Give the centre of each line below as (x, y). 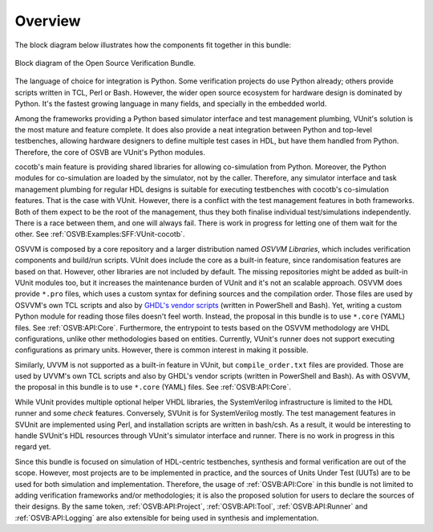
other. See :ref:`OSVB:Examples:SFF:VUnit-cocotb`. (100, 234)
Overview (48, 21)
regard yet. (33, 447)
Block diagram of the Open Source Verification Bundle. (105, 63)
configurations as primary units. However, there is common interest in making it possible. (162, 350)
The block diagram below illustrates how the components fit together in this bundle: (153, 45)
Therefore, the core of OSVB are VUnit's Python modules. (110, 152)
